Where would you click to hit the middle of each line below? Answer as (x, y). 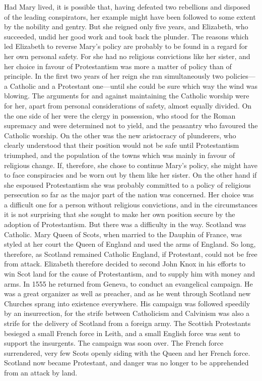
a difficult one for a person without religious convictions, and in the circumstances (131, 204)
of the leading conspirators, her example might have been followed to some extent (130, 16)
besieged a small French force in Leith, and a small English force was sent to (122, 333)
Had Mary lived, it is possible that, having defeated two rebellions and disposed (127, 7)
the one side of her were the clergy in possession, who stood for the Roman (120, 115)
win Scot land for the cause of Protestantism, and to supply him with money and (129, 274)
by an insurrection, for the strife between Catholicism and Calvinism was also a (127, 313)
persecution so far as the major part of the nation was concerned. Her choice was (129, 195)
